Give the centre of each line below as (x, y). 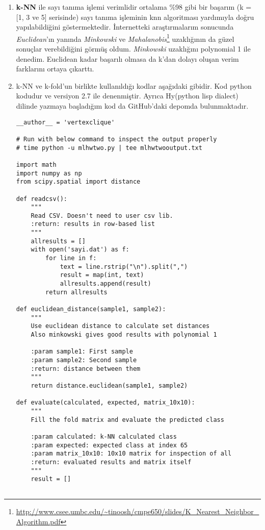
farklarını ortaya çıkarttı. (55, 69)
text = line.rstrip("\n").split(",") (124, 267)
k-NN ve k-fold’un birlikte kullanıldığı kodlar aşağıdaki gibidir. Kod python (134, 85)
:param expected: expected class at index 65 (109, 445)
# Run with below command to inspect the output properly (116, 139)
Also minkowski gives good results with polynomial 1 (124, 335)
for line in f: (71, 258)
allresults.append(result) (105, 284)
